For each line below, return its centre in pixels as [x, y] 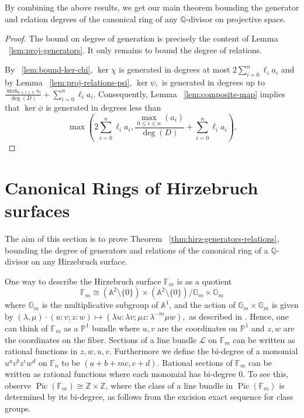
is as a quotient [204, 281]
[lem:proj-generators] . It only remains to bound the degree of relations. [135, 49]
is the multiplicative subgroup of [100, 305]
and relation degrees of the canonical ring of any [91, 18]
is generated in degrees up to [213, 82]
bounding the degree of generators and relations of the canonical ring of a [137, 250]
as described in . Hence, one [239, 316]
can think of [26, 328]
